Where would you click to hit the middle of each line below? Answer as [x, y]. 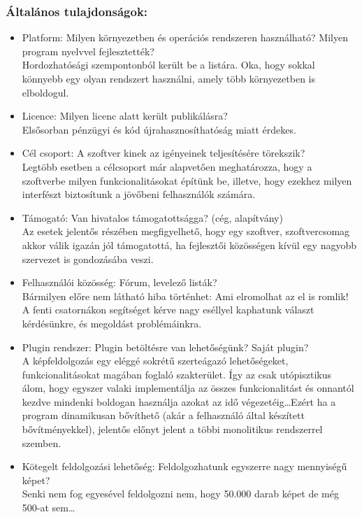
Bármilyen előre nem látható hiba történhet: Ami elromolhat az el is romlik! [185, 296]
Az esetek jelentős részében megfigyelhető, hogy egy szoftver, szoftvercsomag [186, 231]
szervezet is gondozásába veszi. [88, 258]
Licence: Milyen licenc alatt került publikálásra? [125, 116]
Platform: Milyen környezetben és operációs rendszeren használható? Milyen [185, 37]
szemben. [42, 442]
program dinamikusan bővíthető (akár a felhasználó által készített [163, 415]
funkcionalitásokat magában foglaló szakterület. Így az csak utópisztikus [177, 374]
